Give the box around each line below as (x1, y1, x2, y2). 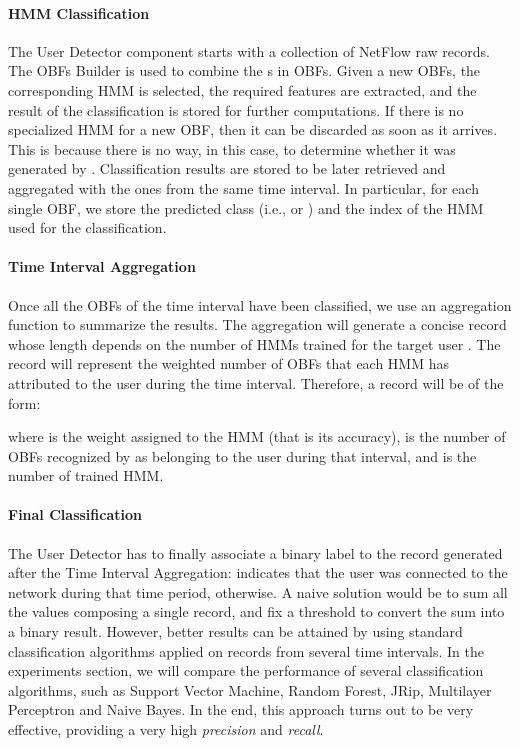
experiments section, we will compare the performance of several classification (8, 660, 484, 681)
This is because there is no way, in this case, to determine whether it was (8, 138, 456, 159)
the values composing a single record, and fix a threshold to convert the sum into (8, 601, 505, 622)
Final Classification (8, 504, 142, 525)
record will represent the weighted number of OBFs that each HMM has (8, 353, 450, 374)
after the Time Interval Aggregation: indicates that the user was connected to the (8, 562, 508, 583)
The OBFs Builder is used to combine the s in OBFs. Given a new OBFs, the (8, 60, 481, 81)
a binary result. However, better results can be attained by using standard (8, 621, 463, 642)
